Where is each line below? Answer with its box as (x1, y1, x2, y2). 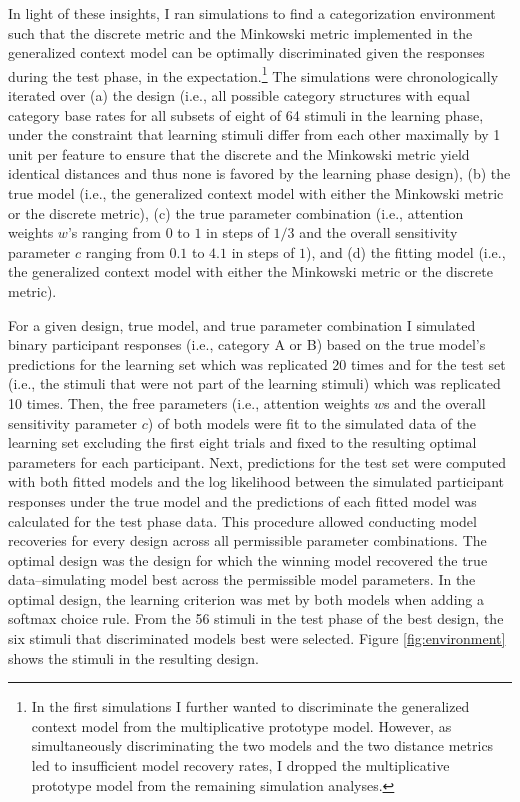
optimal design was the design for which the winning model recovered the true (8, 549, 488, 570)
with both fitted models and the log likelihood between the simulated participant (8, 471, 505, 492)
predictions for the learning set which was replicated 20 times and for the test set (8, 353, 506, 374)
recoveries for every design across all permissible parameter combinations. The (8, 530, 487, 551)
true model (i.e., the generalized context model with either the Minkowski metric (8, 183, 504, 203)
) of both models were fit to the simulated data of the (147, 412, 477, 433)
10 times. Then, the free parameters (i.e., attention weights (8, 392, 370, 413)
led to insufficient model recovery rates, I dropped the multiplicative (31, 755, 450, 776)
